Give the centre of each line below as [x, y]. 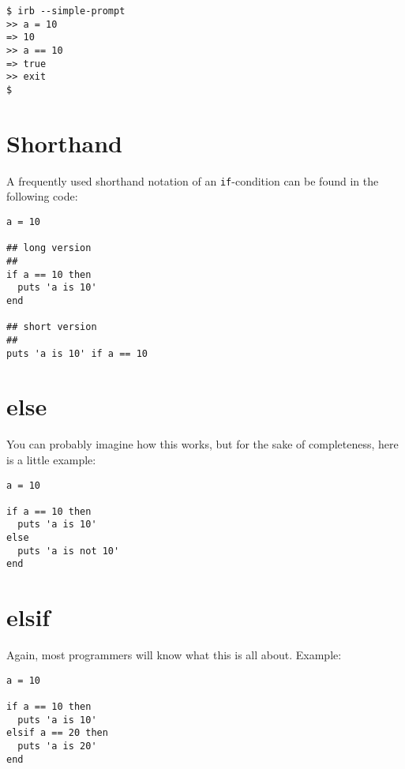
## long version [49, 248]
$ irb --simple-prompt [66, 11]
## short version [52, 327]
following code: [42, 196]
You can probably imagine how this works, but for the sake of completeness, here [202, 444]
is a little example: [51, 459]
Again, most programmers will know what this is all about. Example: [174, 655]
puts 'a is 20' [57, 746]
